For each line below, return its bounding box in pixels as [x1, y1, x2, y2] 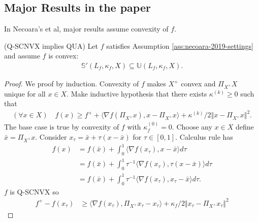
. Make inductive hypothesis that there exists [67, 88, 207, 99]
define [235, 121, 254, 132]
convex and [181, 78, 216, 89]
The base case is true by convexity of [4, 121, 119, 132]
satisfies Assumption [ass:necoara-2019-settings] [106, 40, 253, 51]
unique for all [4, 88, 46, 99]
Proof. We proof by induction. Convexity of [4, 78, 139, 89]
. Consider [35, 131, 67, 142]
